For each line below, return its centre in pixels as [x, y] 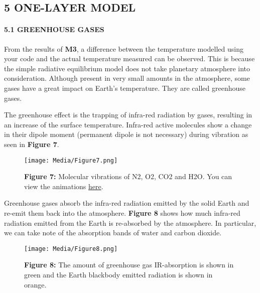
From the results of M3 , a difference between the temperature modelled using [124, 48]
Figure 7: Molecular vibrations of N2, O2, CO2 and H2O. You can [128, 176]
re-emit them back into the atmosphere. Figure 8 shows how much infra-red [122, 212]
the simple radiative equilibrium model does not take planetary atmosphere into [127, 68]
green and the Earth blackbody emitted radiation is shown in [118, 274]
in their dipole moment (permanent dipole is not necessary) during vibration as [126, 134]
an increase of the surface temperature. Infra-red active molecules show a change [128, 124]
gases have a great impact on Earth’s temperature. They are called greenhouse [125, 88]
